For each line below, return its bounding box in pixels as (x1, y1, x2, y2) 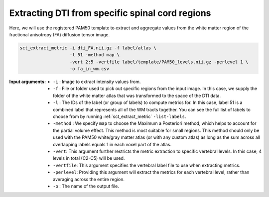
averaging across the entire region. (53, 176, 125, 182)
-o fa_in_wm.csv (69, 66, 110, 72)
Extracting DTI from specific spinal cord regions (9, 7, 211, 18)
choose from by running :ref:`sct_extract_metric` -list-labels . (53, 113, 186, 119)
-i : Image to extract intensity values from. (53, 79, 141, 85)
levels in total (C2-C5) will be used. (53, 155, 125, 161)
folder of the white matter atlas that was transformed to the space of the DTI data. (53, 93, 221, 98)
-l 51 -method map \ (69, 52, 120, 58)
